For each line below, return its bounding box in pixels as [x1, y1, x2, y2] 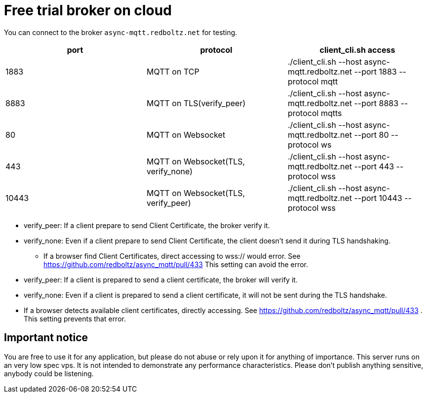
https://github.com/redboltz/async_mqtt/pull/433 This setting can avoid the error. [43, 260, 309, 269]
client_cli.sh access [319, 44, 395, 55]
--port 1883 [354, 66, 397, 77]
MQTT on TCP [146, 66, 199, 77]
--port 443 [354, 161, 394, 171]
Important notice [4, 331, 88, 344]
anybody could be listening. [4, 369, 94, 378]
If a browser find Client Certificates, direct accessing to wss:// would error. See [43, 251, 301, 260]
